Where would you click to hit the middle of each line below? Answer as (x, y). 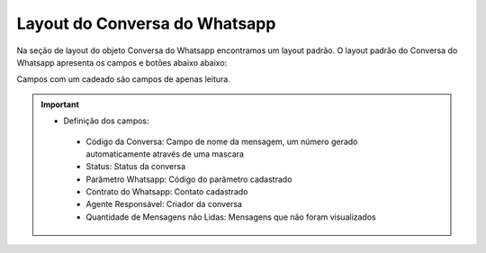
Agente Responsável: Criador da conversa (164, 204)
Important (60, 104)
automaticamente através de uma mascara (165, 154)
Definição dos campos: (106, 121)
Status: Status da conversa (136, 167)
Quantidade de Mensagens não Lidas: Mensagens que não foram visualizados (231, 217)
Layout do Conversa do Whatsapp (146, 23)
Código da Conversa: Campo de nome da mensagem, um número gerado (222, 141)
